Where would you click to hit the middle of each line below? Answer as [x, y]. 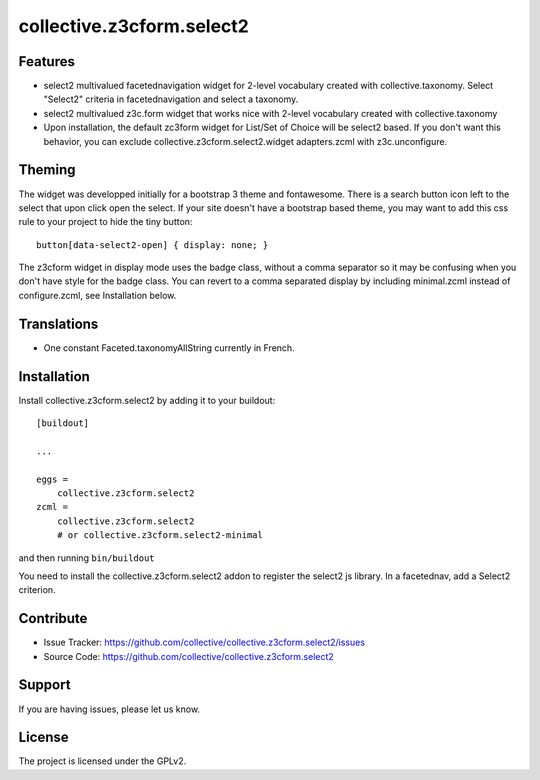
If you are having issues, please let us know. [109, 709]
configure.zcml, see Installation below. [97, 295]
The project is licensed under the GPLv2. [102, 761]
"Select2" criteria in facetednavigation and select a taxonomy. [171, 99]
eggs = [52, 479]
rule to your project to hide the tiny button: [105, 222]
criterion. [37, 590]
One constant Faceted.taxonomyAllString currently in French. [169, 347]
